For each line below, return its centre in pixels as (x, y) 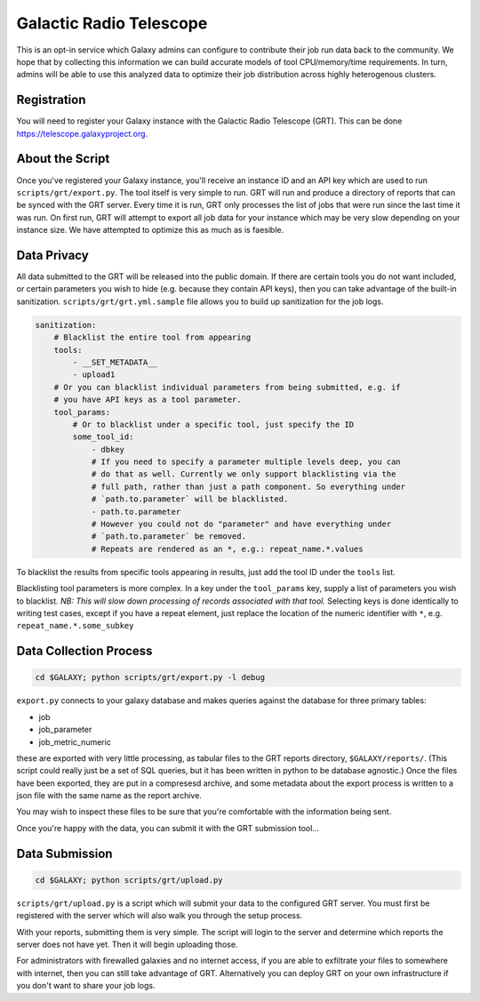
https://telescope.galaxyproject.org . (82, 133)
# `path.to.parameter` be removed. (168, 537)
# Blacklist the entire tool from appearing (152, 337)
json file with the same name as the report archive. (109, 796)
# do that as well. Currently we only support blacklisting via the (244, 474)
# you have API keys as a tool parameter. (148, 400)
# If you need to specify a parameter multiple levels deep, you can (246, 462)
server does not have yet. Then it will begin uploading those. (127, 944)
